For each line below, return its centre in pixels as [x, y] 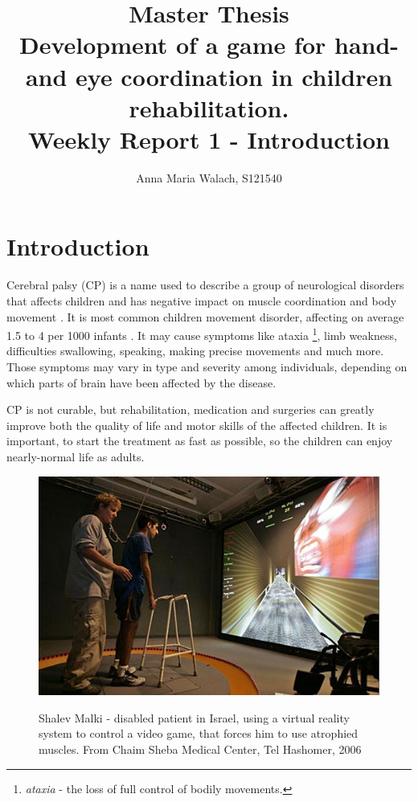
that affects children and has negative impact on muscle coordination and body [202, 301]
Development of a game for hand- [209, 45]
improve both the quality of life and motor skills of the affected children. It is [197, 425]
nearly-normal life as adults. [76, 456]
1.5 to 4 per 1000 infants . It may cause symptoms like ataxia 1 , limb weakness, [202, 334]
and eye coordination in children [209, 76]
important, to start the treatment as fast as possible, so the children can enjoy [200, 441]
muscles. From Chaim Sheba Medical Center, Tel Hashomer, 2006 [200, 749]
